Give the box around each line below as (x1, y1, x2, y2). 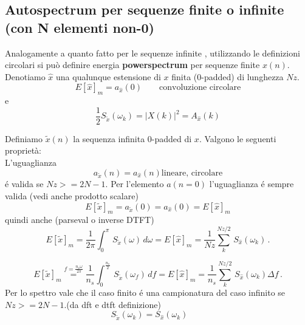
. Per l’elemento (105, 177, 164, 190)
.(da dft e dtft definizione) (64, 298, 161, 310)
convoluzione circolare (159, 83, 241, 92)
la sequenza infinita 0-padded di (73, 132, 192, 145)
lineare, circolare (161, 168, 223, 177)
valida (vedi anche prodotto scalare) (5, 189, 139, 202)
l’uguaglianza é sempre (209, 177, 294, 190)
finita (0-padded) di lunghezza (171, 70, 284, 83)
